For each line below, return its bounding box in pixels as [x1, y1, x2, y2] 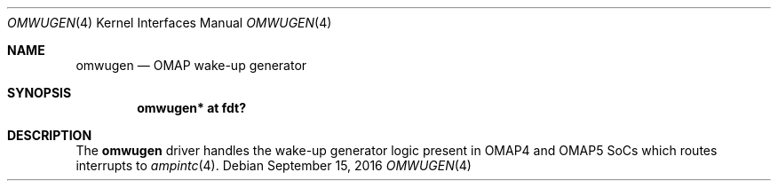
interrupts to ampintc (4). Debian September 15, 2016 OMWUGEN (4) [75, 158, 472, 173]
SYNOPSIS [7, 85, 72, 100]
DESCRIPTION [7, 128, 92, 143]
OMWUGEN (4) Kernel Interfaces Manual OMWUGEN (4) [7, 15, 332, 30]
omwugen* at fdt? [137, 100, 247, 115]
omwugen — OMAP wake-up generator [75, 58, 307, 73]
